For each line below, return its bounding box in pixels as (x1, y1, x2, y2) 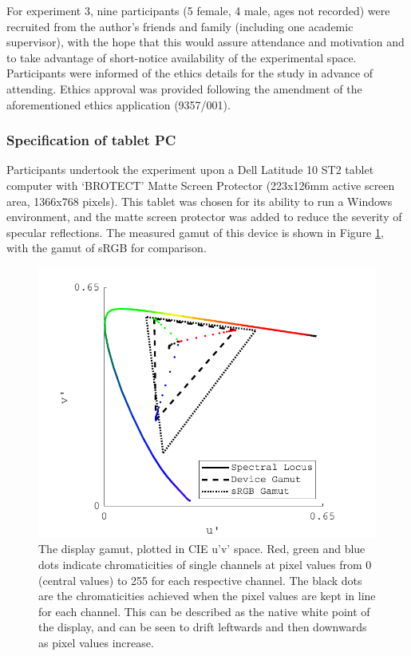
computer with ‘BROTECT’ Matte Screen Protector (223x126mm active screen (6, 176, 395, 193)
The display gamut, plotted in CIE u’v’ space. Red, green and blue (38, 540, 366, 557)
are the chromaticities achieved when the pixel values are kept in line (38, 587, 376, 604)
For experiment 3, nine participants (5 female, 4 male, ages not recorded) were (6, 2, 390, 18)
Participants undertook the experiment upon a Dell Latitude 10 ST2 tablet (6, 161, 374, 178)
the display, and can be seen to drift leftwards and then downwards (38, 618, 367, 635)
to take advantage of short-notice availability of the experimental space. (6, 49, 357, 65)
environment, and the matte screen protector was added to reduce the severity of (6, 208, 402, 225)
